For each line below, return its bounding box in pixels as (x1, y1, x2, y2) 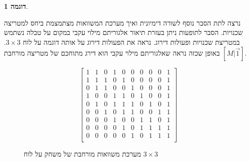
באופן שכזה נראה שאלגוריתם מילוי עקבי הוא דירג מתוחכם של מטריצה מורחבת (4, 48, 220, 58)
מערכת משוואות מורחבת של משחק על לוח (24, 148, 142, 159)
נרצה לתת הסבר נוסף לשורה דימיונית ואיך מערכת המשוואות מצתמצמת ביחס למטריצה (4, 17, 241, 28)
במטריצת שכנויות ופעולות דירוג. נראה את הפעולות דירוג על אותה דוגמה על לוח (23, 36, 240, 47)
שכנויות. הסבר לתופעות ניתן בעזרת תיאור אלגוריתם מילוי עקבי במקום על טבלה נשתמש (4, 27, 243, 37)
